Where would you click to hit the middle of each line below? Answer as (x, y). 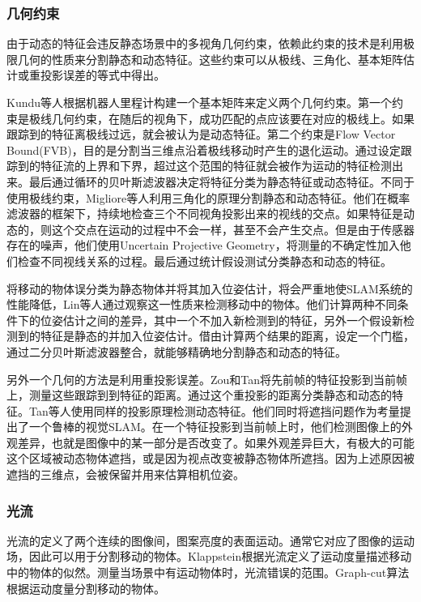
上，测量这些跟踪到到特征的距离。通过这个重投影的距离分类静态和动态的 (199, 395)
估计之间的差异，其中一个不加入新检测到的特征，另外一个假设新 (233, 320)
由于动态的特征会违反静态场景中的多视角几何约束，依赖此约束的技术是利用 (205, 43)
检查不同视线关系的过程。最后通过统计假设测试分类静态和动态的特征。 (204, 260)
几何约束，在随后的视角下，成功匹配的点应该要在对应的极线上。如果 (233, 118)
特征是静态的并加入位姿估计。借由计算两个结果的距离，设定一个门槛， (227, 336)
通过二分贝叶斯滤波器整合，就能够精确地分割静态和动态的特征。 (176, 351)
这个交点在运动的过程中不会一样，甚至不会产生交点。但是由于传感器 (233, 229)
